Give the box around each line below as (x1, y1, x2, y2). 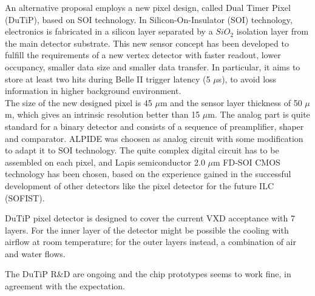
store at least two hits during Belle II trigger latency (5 (5, 72, 211, 85)
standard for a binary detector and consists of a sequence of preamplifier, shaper (5, 119, 304, 132)
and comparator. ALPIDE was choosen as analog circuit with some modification (5, 132, 303, 144)
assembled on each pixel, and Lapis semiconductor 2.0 (5, 155, 205, 168)
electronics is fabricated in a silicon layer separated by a (5, 25, 213, 38)
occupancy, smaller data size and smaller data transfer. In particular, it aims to (5, 60, 300, 73)
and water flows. (5, 247, 66, 260)
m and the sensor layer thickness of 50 (160, 96, 302, 109)
